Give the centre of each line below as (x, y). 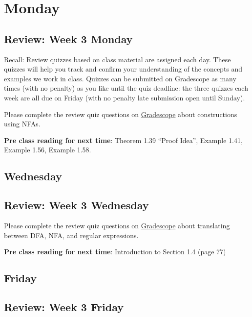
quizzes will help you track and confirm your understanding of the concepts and (123, 69)
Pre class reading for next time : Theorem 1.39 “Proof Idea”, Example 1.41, (123, 140)
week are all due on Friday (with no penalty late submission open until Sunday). (125, 97)
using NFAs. (22, 124)
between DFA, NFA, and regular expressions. (71, 235)
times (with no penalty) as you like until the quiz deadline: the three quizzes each (126, 88)
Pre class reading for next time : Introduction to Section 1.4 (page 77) (115, 252)
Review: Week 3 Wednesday (76, 205)
